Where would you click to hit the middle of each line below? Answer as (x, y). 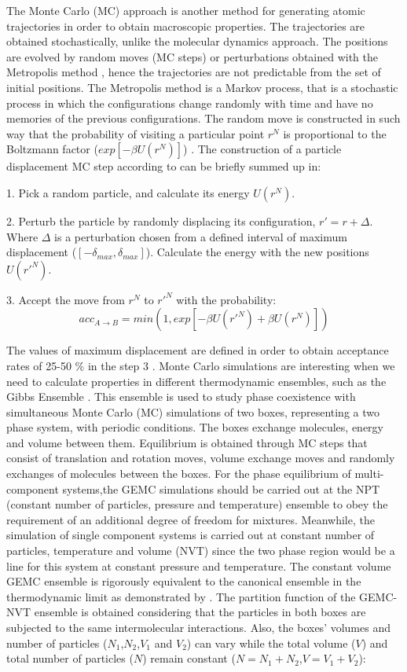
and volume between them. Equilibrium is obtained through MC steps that (187, 442)
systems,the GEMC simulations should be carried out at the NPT (221, 488)
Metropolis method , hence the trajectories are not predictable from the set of (194, 72)
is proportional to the (335, 133)
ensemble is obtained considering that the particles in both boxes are (200, 612)
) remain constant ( (189, 658)
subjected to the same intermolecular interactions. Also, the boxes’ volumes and (198, 627)
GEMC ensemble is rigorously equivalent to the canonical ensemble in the (184, 581)
